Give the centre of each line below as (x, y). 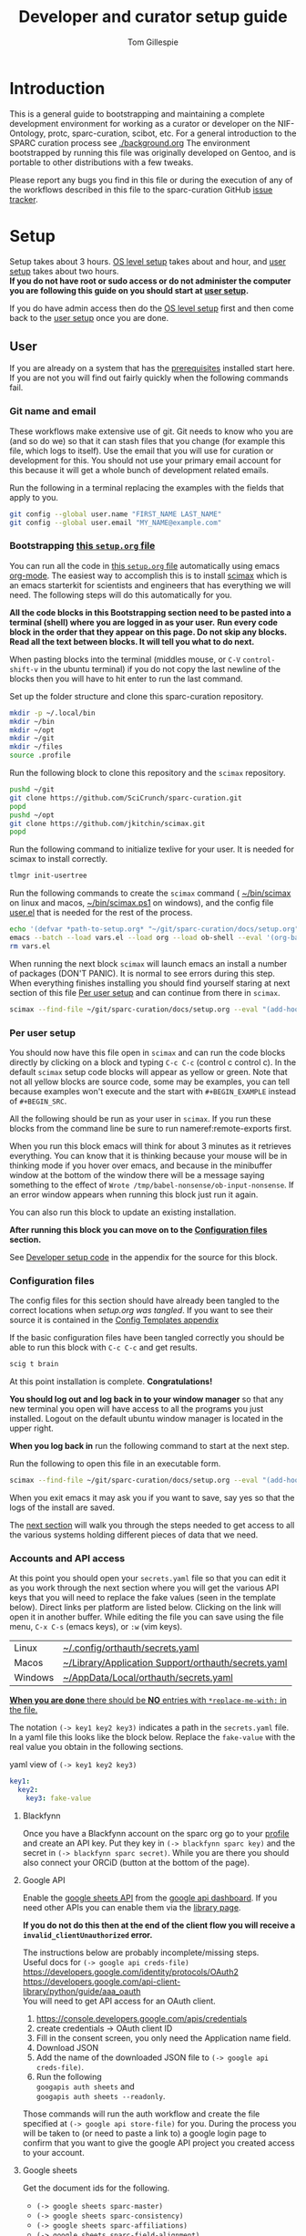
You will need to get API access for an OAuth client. (119, 2001)
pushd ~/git (32, 790)
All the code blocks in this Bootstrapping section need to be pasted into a (150, 612)
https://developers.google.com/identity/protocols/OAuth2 (130, 1972)
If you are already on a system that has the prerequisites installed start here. (153, 368)
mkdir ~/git (32, 739)
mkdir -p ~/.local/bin (52, 713)
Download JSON (67, 2047)
